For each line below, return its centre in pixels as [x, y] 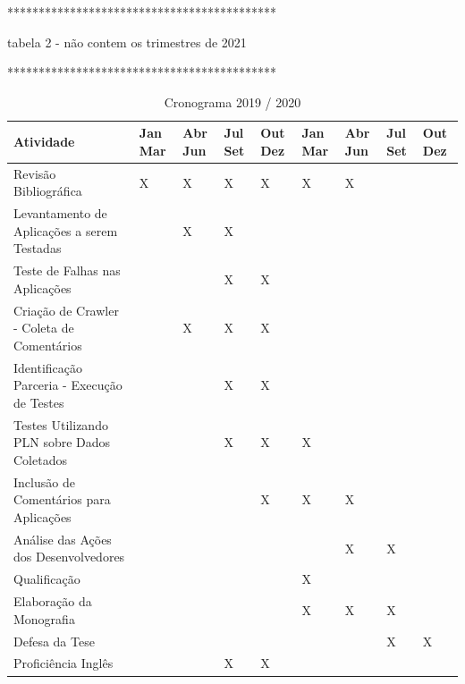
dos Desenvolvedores [69, 557]
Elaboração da [53, 601]
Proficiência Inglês [63, 663]
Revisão [35, 173]
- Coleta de [44, 328]
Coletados [40, 459]
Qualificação [47, 579]
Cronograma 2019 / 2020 [232, 101]
